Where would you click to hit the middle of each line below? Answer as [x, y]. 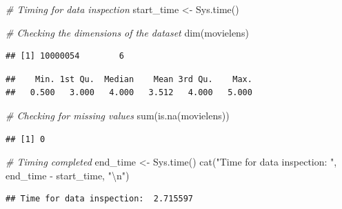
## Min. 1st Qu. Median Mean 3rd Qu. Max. [129, 79]
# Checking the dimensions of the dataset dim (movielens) [127, 32]
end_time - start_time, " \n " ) [68, 175]
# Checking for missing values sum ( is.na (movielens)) [118, 115]
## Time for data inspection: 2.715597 [100, 199]
